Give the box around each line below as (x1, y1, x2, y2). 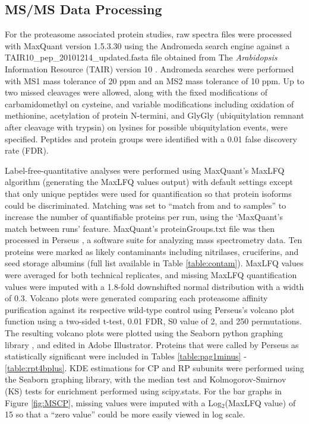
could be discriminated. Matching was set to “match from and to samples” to (5, 199, 286, 211)
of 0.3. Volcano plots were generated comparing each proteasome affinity (5, 292, 268, 304)
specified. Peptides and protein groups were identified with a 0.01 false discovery (5, 132, 297, 145)
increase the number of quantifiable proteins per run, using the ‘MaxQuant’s (5, 211, 283, 223)
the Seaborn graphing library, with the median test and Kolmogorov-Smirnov (5, 373, 286, 385)
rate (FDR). (5, 144, 49, 157)
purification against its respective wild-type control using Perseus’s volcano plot (5, 303, 295, 315)
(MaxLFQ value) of (225, 396, 296, 409)
